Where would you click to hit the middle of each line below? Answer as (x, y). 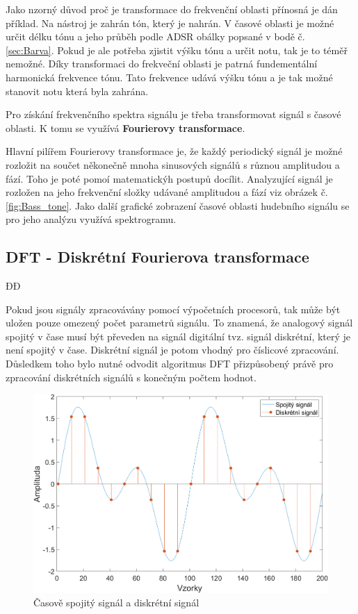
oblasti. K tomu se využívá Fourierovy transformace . (125, 127)
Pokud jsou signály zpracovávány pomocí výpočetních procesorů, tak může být (173, 309)
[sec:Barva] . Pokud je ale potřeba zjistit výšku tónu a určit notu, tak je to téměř (177, 50)
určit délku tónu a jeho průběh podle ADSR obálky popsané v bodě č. (155, 36)
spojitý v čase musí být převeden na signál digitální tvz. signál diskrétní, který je (178, 336)
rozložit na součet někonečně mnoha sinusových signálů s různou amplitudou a (173, 164)
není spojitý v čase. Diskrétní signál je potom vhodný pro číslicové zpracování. (172, 350)
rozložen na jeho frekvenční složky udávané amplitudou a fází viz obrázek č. (167, 192)
